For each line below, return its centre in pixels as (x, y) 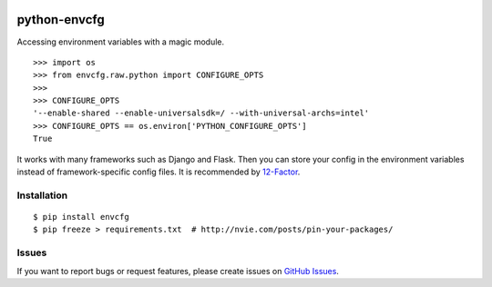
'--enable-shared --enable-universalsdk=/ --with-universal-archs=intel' (201, 113)
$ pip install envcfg (81, 217)
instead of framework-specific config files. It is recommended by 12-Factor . (159, 172)
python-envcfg (61, 20)
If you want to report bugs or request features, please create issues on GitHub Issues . (178, 271)
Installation (42, 195)
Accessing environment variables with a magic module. (121, 42)
